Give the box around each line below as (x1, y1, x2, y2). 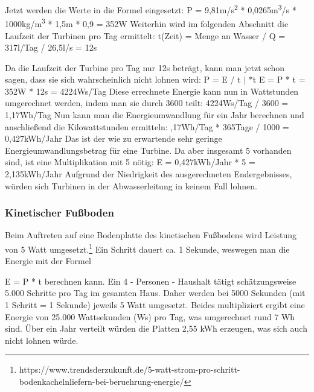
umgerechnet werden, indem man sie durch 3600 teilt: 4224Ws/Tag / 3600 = (5, 96, 289, 109)
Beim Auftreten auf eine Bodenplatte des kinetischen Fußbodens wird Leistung (5, 229, 297, 241)
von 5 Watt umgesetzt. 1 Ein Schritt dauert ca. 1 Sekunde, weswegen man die (5, 241, 290, 255)
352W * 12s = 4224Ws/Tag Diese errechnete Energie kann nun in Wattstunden (5, 84, 299, 97)
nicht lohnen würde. (5, 334, 78, 346)
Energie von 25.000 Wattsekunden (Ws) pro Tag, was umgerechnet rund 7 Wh (5, 310, 295, 323)
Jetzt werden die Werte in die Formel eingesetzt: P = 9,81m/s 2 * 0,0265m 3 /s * (5, 2, 296, 16)
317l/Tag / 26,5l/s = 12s (5, 41, 97, 54)
